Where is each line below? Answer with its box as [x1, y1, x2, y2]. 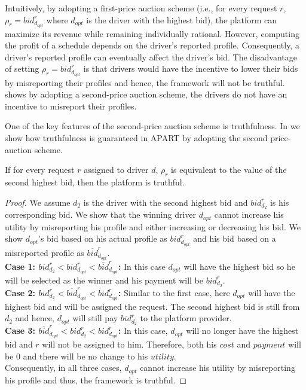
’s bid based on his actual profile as [38, 232, 167, 245]
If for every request [5, 163, 75, 176]
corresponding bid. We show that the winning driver [5, 208, 197, 221]
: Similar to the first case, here [118, 286, 230, 298]
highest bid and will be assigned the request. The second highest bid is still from [5, 300, 300, 312]
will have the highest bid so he [183, 260, 295, 272]
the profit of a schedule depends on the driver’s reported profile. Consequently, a [5, 39, 299, 51]
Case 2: [5, 286, 36, 298]
